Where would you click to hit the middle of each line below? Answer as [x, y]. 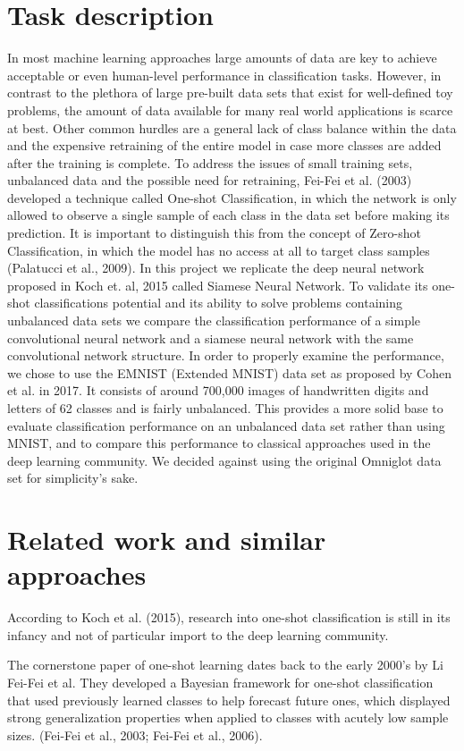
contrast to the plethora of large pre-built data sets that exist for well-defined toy [230, 93]
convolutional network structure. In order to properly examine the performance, [226, 355]
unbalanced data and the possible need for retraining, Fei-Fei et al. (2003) [210, 180]
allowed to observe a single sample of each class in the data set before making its [228, 215]
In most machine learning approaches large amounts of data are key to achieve [222, 58]
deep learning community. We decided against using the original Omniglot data [224, 460]
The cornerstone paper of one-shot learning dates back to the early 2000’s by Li [225, 665]
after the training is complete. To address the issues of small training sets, [210, 162]
